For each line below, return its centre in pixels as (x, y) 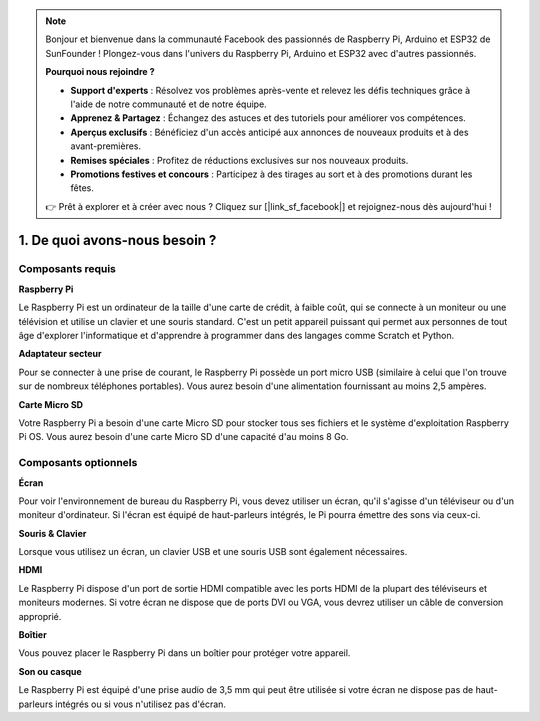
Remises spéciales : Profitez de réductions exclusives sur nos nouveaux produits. (239, 160)
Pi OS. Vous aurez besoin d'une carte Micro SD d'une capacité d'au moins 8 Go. (183, 437)
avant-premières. (106, 146)
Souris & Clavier (52, 533)
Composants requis (67, 269)
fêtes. (82, 188)
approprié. (40, 616)
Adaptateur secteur (60, 354)
